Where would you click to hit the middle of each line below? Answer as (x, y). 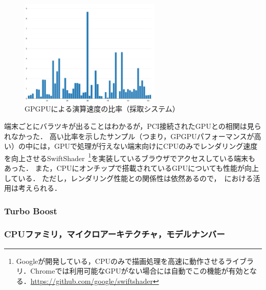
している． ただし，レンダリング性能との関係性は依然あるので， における (129, 178)
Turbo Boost (31, 210)
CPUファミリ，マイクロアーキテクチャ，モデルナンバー (115, 234)
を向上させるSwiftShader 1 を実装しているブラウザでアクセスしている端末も (130, 157)
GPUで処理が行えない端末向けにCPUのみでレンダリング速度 (156, 146)
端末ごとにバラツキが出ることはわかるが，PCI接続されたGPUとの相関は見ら (133, 126)
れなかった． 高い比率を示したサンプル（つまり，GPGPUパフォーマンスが (129, 136)
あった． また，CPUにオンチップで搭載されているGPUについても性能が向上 (132, 168)
